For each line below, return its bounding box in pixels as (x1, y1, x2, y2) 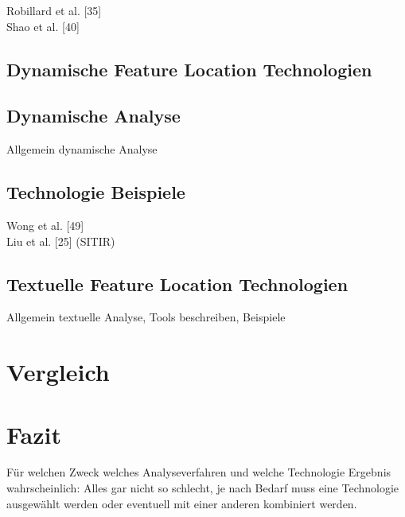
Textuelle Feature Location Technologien (6, 271, 349, 296)
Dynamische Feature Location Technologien (6, 56, 372, 81)
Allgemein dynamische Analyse (6, 141, 158, 157)
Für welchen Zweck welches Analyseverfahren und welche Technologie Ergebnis (6, 464, 391, 480)
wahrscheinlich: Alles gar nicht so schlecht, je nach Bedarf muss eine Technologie (6, 480, 399, 496)
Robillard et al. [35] (6, 2, 102, 18)
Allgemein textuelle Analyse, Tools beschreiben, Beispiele (6, 309, 286, 325)
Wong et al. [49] (6, 216, 84, 233)
